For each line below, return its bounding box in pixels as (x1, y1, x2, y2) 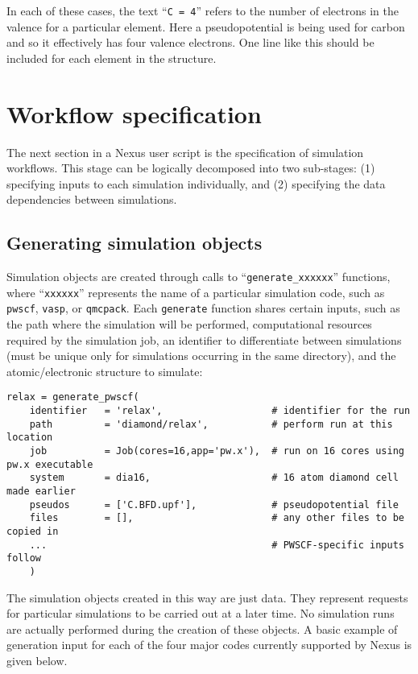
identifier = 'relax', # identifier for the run (29, 405, 411, 417)
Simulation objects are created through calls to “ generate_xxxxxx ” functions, (6, 268, 391, 285)
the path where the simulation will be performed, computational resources (6, 316, 372, 333)
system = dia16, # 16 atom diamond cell (29, 472, 399, 484)
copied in (6, 526, 59, 538)
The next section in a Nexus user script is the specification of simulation (6, 143, 364, 160)
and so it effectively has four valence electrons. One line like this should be (6, 34, 375, 51)
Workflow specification (6, 97, 262, 130)
